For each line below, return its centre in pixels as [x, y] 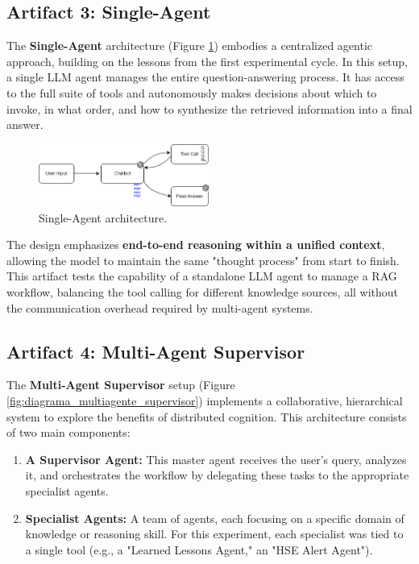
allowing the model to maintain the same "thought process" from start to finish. [203, 260]
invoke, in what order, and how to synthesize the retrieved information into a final [209, 108]
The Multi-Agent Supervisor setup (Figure [121, 385]
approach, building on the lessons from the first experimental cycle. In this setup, [207, 61]
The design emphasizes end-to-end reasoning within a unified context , [196, 245]
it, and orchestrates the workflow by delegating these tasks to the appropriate [217, 475]
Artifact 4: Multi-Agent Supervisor [156, 351]
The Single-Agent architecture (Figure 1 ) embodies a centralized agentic [189, 46]
